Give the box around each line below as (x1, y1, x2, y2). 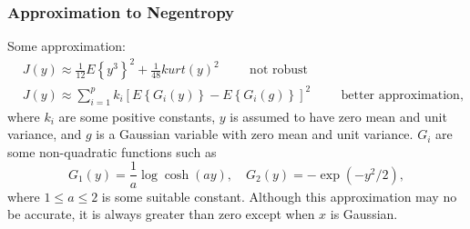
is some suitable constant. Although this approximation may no (101, 186, 457, 205)
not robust (250, 64, 309, 77)
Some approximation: (7, 36, 126, 55)
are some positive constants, (58, 106, 216, 125)
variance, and (7, 124, 82, 144)
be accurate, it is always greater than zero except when (7, 204, 315, 224)
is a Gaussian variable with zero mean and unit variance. (96, 124, 414, 144)
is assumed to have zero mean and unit (230, 106, 447, 125)
